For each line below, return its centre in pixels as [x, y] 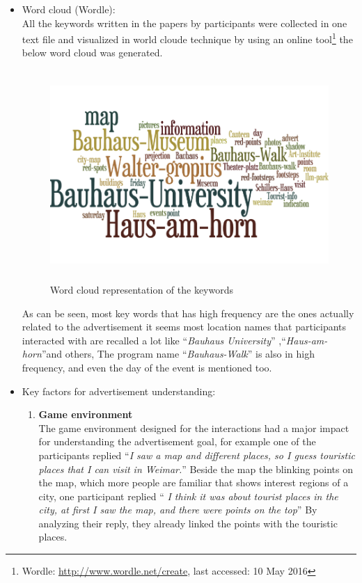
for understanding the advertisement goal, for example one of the [177, 441]
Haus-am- [307, 340]
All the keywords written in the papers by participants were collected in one [184, 23]
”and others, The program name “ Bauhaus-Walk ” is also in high [178, 354]
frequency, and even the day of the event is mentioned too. [147, 367]
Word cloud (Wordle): [69, 9]
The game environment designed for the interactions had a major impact [194, 428]
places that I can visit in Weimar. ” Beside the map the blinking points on [196, 469]
